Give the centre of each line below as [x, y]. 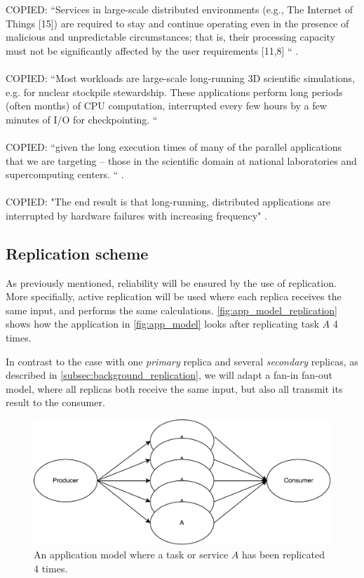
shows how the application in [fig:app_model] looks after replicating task [162, 324]
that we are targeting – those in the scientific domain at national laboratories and [181, 160]
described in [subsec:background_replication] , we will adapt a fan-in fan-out [169, 375]
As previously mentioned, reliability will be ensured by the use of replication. [171, 282]
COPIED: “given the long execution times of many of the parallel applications [174, 146]
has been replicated [283, 555]
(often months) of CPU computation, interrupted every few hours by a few [166, 106]
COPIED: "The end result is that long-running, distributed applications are [168, 202]
